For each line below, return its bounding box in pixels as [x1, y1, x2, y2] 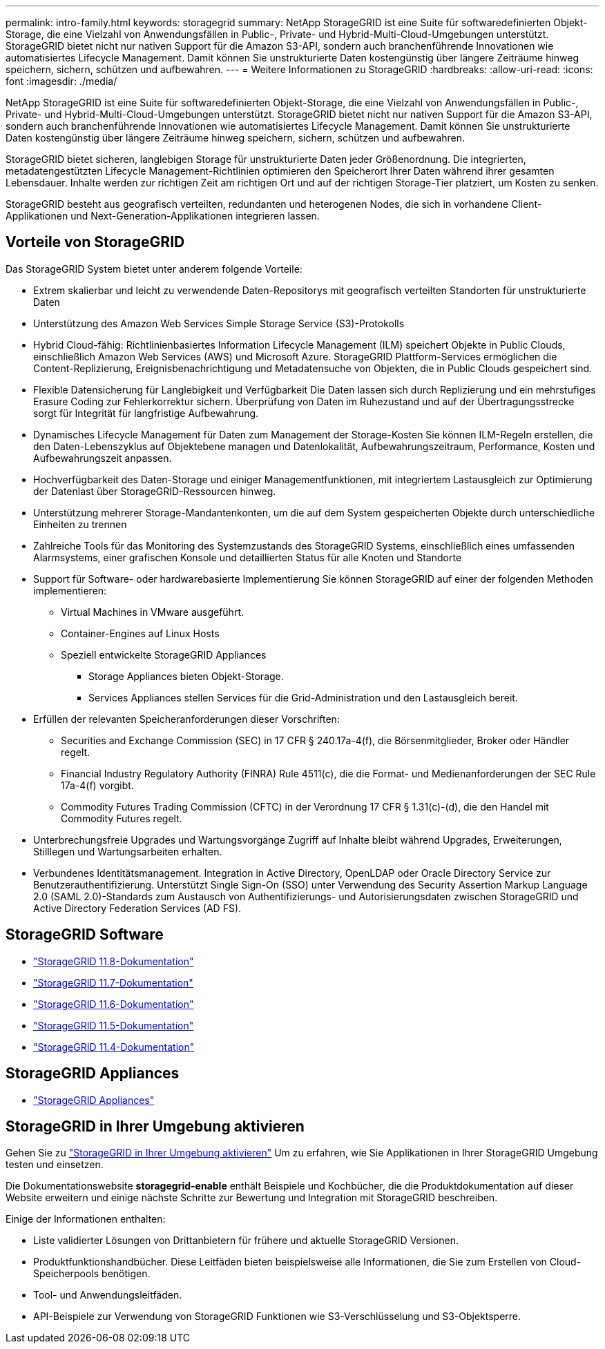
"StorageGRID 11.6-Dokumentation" [33, 998, 194, 1010]
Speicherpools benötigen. [33, 1268, 151, 1280]
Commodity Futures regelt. [61, 812, 182, 824]
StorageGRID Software [6, 926, 164, 944]
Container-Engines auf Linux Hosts [61, 627, 220, 639]
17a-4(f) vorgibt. [61, 779, 134, 791]
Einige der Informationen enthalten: [6, 1213, 166, 1225]
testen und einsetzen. [6, 1158, 104, 1171]
